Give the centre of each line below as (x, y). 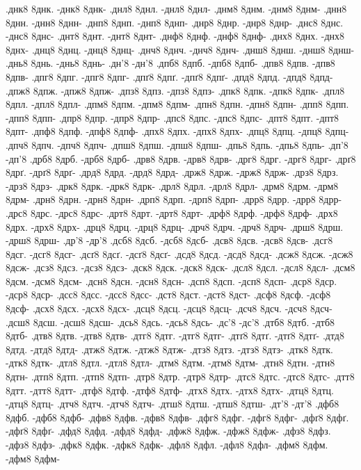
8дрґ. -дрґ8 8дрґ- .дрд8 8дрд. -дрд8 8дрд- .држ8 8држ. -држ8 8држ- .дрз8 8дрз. (172, 172)
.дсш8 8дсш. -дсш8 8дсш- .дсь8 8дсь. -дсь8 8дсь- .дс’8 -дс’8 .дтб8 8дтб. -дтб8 (170, 322)
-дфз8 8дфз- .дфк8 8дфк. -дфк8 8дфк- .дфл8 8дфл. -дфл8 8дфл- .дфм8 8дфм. (167, 444)
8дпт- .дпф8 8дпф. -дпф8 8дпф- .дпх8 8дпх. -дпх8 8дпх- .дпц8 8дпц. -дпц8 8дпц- (177, 131)
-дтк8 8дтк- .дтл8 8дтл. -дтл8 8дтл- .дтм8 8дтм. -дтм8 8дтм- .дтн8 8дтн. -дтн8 (170, 363)
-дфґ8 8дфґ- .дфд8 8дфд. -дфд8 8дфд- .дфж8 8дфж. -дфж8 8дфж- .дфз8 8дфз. (168, 431)
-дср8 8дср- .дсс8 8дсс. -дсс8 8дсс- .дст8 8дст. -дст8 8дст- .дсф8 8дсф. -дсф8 (168, 294)
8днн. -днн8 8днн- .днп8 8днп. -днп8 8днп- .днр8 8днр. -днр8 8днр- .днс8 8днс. (175, 22)
